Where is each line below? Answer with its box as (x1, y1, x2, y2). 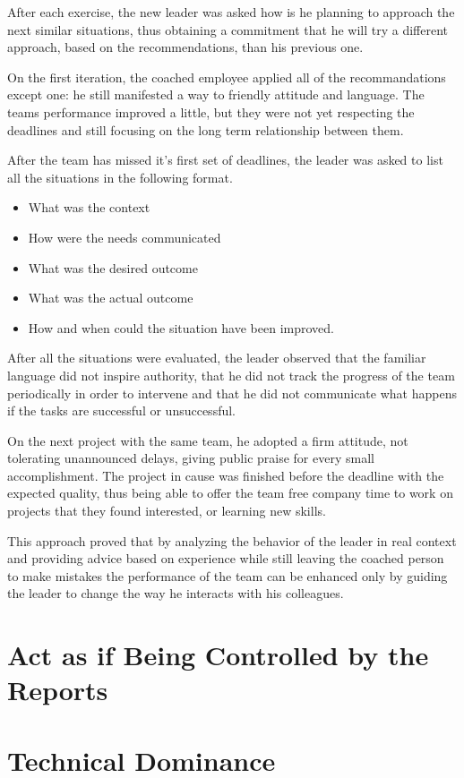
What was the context (28, 198, 150, 217)
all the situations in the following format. (7, 167, 233, 186)
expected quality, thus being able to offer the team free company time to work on (7, 483, 453, 502)
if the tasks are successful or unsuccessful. (7, 401, 236, 420)
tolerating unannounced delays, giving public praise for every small (7, 449, 374, 467)
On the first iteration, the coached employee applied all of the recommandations (7, 67, 446, 86)
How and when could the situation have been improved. (28, 318, 334, 337)
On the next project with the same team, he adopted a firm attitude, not (7, 431, 408, 449)
